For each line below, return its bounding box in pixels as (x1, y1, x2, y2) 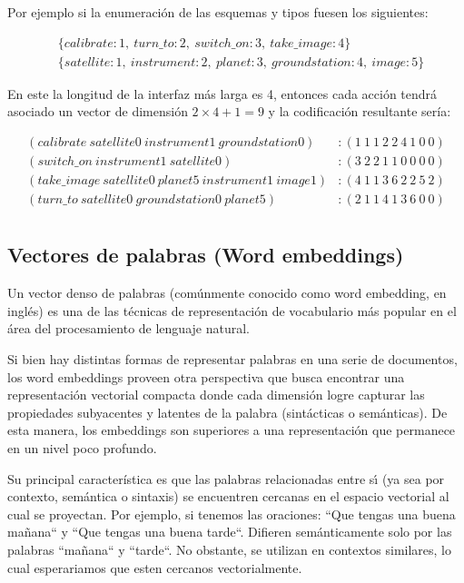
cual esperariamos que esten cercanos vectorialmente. (7, 558, 302, 577)
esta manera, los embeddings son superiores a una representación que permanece (7, 420, 456, 440)
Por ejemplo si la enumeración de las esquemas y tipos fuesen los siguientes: (7, 3, 429, 21)
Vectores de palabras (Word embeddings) (7, 241, 404, 269)
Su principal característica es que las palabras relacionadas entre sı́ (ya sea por (7, 469, 445, 488)
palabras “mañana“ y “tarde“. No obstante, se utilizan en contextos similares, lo (7, 539, 451, 558)
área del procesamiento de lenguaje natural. (7, 319, 250, 338)
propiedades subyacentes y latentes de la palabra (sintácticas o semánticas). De (7, 402, 448, 421)
